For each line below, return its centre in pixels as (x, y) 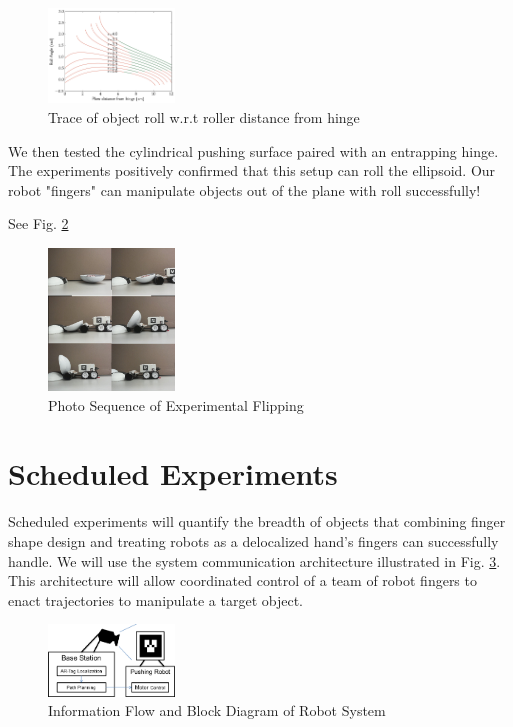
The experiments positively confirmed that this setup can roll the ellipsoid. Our (252, 170)
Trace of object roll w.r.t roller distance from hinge (204, 117)
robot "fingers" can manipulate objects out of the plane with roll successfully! (244, 189)
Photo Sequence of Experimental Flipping (176, 404)
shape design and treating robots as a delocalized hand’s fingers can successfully (253, 541)
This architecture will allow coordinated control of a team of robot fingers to (242, 580)
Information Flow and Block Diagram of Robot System (217, 710)
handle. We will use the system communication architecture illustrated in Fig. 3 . (254, 560)
